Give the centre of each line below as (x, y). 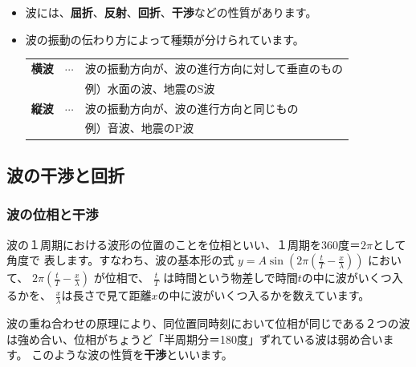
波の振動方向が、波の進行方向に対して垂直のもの (214, 68)
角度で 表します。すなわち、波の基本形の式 (120, 260)
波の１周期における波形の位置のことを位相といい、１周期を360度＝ (184, 244)
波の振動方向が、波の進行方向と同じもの (192, 108)
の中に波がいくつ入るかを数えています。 (264, 295)
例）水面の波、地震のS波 (150, 88)
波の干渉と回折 (65, 174)
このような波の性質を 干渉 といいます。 (132, 355)
